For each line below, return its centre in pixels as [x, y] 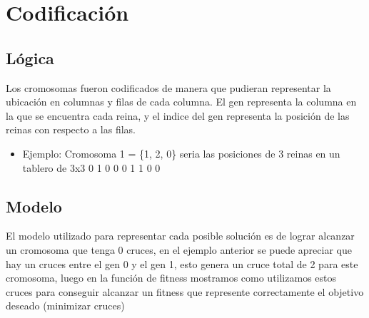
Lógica [30, 57]
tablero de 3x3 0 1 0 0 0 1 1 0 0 [91, 167]
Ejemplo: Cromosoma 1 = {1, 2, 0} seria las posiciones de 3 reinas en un [181, 153]
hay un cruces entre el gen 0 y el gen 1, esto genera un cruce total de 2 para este [182, 263]
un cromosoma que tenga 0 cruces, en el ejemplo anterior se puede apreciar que [179, 249]
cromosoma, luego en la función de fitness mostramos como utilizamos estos [171, 278]
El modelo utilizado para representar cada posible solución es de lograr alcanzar [180, 236]
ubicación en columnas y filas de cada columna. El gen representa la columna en [181, 102]
